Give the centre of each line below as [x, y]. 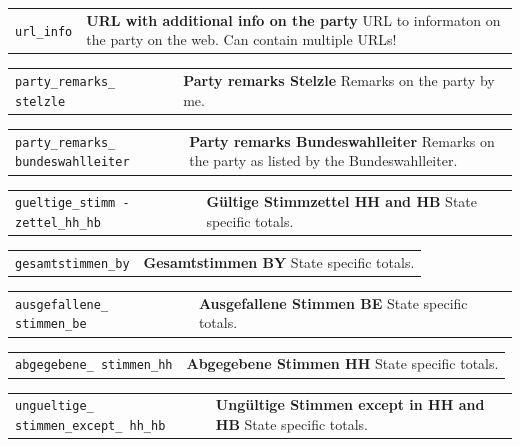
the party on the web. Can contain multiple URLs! [241, 39]
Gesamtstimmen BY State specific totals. [279, 261]
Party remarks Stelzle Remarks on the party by [339, 80]
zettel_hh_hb [58, 222]
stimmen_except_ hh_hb [90, 425]
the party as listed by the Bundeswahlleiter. [323, 160]
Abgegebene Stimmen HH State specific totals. [342, 363]
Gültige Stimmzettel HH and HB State [342, 201]
